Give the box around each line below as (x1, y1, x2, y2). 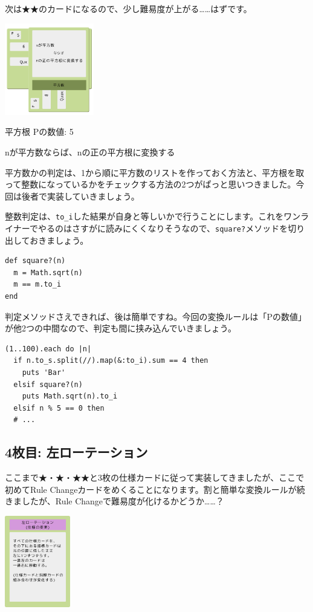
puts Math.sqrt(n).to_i (22, 392, 118, 401)
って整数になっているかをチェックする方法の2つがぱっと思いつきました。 (5, 178, 296, 190)
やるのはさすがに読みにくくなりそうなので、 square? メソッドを (37, 221, 288, 234)
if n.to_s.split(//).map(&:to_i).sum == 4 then (13, 356, 208, 365)
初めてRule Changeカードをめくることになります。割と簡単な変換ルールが (5, 483, 297, 495)
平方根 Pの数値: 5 (5, 125, 74, 138)
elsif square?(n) (13, 380, 83, 389)
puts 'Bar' (22, 368, 66, 377)
